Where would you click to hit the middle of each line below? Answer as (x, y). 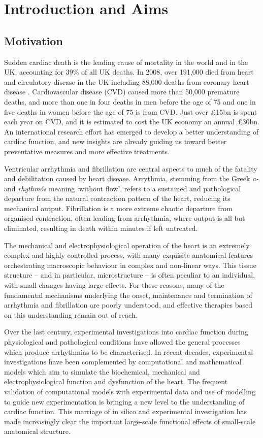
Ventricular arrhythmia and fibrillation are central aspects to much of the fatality (131, 168)
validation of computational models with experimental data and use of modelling (130, 391)
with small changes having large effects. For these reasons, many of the (114, 285)
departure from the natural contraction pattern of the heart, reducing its (117, 198)
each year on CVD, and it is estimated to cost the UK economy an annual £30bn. (132, 122)
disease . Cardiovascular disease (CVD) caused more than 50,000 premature (122, 92)
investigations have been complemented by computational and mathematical (123, 362)
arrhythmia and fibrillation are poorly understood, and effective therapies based (128, 305)
